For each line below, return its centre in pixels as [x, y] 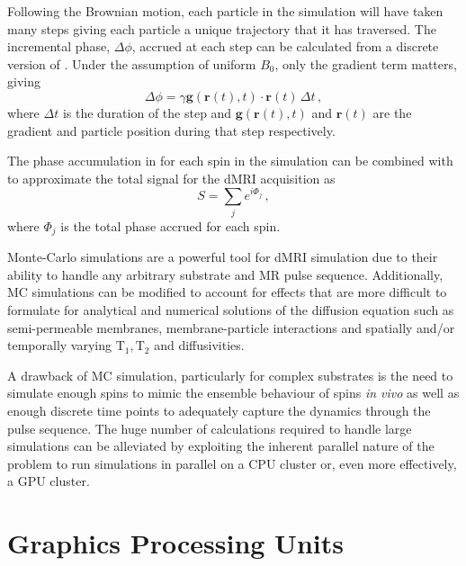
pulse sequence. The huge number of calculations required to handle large [210, 428]
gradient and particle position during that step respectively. [171, 130]
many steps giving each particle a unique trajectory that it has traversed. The [222, 28]
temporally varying [59, 345]
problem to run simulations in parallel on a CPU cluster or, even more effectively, [232, 463]
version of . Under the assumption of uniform [132, 63]
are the [392, 112]
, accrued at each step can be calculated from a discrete [285, 46]
